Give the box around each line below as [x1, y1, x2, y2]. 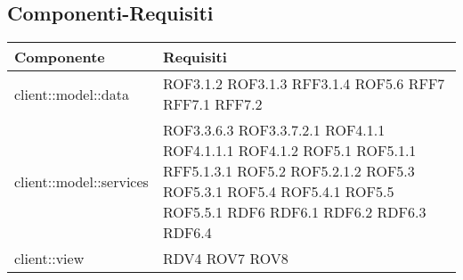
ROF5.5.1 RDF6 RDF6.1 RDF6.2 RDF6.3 [162, 202, 426, 223]
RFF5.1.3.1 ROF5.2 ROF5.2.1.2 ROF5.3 [162, 161, 415, 182]
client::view [14, 248, 85, 269]
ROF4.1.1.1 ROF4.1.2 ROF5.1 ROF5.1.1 [162, 140, 417, 161]
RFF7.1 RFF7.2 [162, 94, 263, 115]
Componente [14, 46, 105, 68]
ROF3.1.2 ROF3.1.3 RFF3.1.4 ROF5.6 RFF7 [162, 73, 445, 95]
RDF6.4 [162, 222, 212, 243]
